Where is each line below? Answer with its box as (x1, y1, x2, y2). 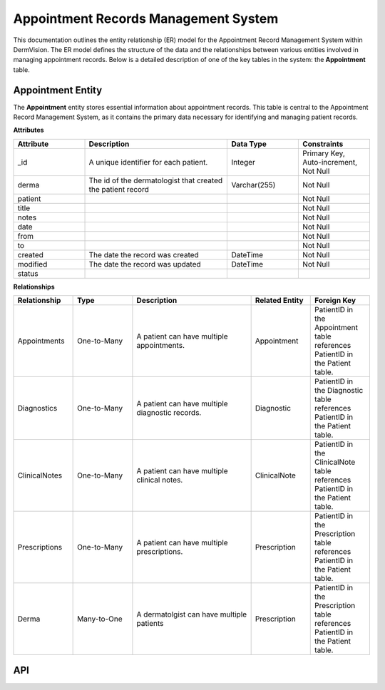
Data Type (231, 139, 267, 149)
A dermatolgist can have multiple (136, 609, 247, 619)
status (17, 268, 38, 278)
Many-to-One (77, 614, 123, 624)
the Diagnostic (314, 386, 364, 396)
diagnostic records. (136, 408, 202, 418)
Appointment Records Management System (13, 11, 279, 26)
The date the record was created (88, 249, 199, 259)
